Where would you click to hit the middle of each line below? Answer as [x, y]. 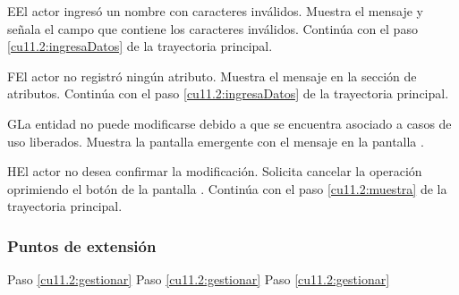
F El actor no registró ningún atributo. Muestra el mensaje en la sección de [212, 76]
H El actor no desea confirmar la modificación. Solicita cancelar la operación [215, 171]
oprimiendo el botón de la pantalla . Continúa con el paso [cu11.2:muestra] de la [227, 188]
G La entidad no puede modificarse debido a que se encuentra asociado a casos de [229, 123]
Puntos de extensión [82, 245]
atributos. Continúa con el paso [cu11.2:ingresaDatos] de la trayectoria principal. [228, 93]
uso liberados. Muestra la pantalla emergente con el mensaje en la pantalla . [216, 141]
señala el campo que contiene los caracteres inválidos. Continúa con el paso [212, 28]
